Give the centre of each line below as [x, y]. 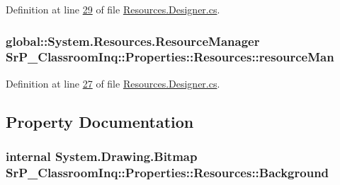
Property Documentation [100, 121]
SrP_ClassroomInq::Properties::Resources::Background [168, 172]
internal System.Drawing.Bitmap [102, 156]
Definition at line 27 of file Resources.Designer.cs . [113, 83]
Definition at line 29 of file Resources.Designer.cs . [113, 9]
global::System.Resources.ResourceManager [133, 41]
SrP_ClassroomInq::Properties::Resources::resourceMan [170, 57]
